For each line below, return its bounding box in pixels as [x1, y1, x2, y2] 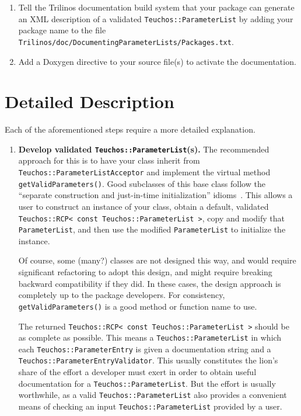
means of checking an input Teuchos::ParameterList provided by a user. [18, 400, 282, 412]
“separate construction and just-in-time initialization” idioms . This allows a [18, 189, 293, 201]
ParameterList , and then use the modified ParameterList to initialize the [18, 223, 286, 235]
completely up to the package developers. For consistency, [18, 289, 225, 301]
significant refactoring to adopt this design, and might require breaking [18, 266, 272, 278]
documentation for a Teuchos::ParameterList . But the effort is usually [18, 377, 276, 389]
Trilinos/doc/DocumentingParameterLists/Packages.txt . [18, 35, 234, 47]
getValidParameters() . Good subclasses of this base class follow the [18, 177, 265, 189]
